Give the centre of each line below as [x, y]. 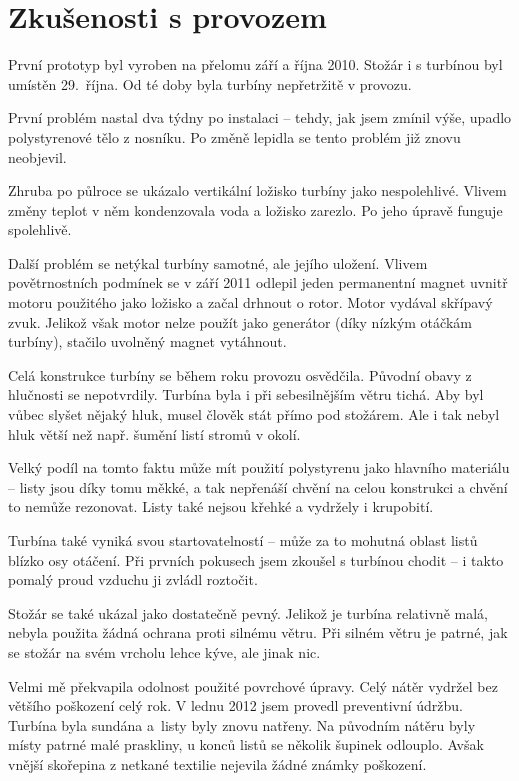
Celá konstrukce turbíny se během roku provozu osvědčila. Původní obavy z [240, 374]
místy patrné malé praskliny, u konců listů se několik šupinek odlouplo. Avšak [246, 744]
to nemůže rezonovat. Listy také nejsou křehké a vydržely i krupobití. [221, 506]
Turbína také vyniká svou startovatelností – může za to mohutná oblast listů [243, 540]
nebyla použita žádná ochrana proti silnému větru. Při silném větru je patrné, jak [258, 632]
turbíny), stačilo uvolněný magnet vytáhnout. [147, 341]
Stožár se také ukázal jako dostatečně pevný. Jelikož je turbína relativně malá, [248, 612]
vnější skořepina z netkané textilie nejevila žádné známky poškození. [217, 763]
